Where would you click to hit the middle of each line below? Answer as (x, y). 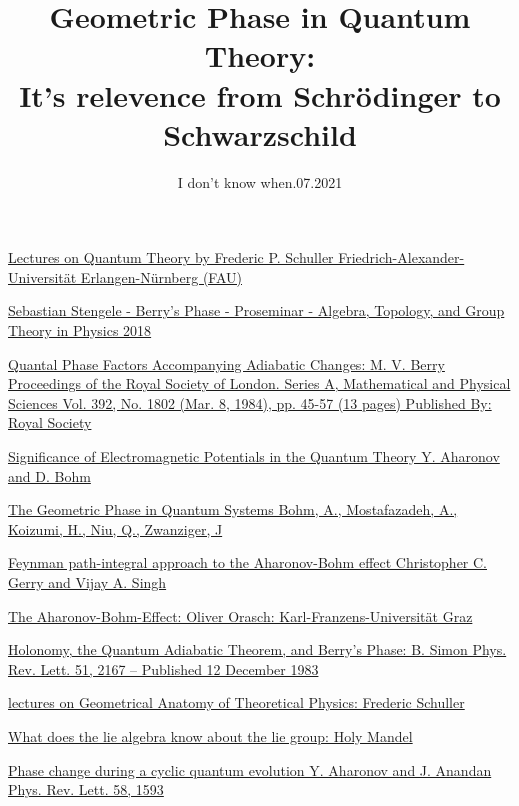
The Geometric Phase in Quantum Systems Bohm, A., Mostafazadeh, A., (233, 509)
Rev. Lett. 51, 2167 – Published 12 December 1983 (163, 668)
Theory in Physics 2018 (80, 330)
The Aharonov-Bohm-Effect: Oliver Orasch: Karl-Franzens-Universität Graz (240, 615)
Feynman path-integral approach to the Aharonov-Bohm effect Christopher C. (248, 562)
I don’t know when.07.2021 (260, 181)
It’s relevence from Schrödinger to (260, 94)
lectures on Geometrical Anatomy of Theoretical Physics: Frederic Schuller (236, 702)
